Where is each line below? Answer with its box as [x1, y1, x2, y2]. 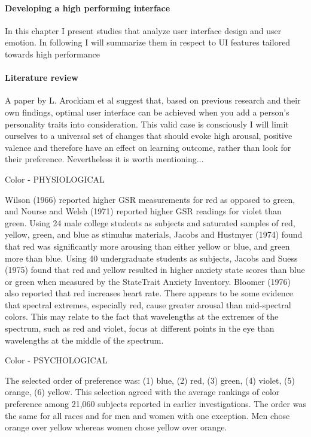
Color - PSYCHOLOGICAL [5, 354, 108, 366]
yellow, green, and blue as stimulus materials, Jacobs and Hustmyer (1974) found [5, 228, 303, 241]
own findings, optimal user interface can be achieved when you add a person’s [5, 105, 289, 118]
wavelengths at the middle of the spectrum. [5, 333, 164, 346]
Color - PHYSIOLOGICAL [5, 172, 105, 185]
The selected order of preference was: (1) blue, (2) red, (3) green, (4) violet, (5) [5, 374, 295, 386]
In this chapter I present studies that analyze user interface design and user [5, 24, 282, 37]
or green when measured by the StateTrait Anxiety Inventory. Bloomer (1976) [5, 275, 291, 287]
